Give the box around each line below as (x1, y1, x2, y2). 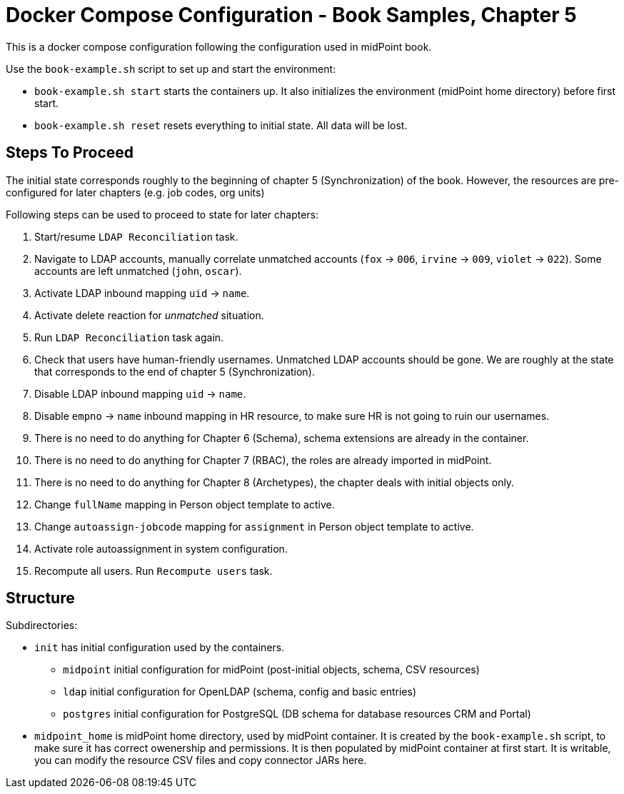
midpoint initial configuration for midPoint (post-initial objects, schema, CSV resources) (63, 663, 480, 676)
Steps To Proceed (6, 144, 134, 162)
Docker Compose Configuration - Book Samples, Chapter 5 (6, 3, 577, 27)
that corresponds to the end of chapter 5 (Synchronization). (34, 365, 315, 378)
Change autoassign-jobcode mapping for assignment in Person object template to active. (34, 520, 474, 533)
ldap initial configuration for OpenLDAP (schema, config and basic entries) (63, 685, 417, 698)
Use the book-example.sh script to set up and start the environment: (6, 62, 336, 75)
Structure (6, 589, 75, 608)
